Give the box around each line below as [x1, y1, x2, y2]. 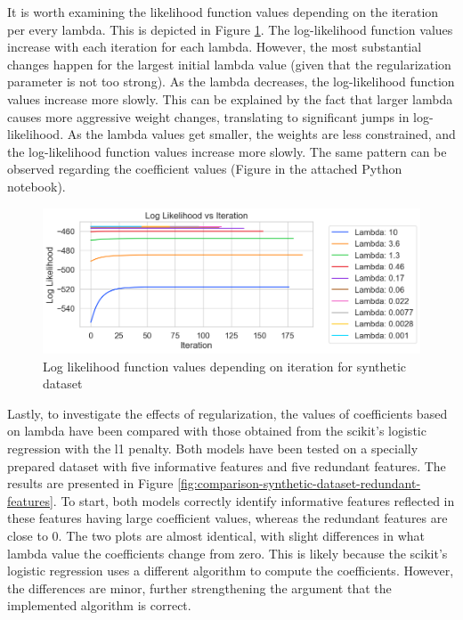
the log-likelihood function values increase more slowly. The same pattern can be [7, 142, 447, 160]
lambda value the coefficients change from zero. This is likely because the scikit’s [7, 543, 448, 562]
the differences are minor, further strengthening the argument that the [7, 578, 392, 597]
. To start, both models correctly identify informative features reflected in [53, 491, 455, 510]
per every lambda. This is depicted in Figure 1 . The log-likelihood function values [7, 20, 453, 38]
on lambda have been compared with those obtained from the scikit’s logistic [7, 421, 426, 440]
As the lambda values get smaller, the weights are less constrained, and [67, 125, 456, 143]
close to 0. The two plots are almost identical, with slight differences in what [7, 526, 426, 544]
